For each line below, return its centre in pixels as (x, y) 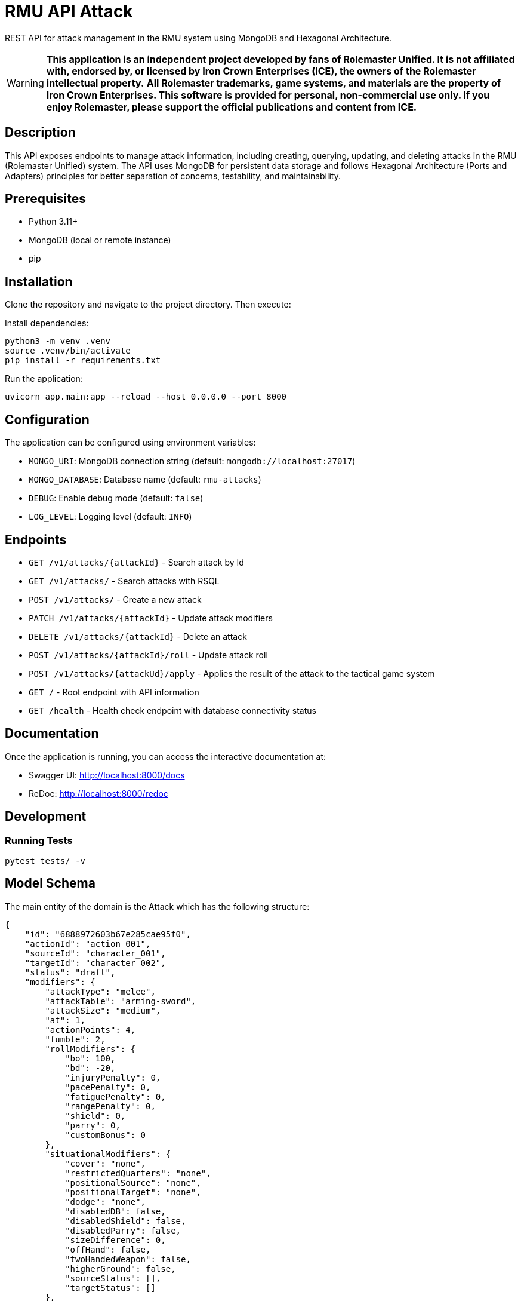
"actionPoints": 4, (90, 1030)
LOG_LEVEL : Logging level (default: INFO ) (110, 517)
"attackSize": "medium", (103, 1010)
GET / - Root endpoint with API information (114, 692)
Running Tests (39, 840)
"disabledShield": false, (126, 1221)
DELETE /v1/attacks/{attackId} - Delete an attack (138, 636)
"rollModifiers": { (90, 1049)
